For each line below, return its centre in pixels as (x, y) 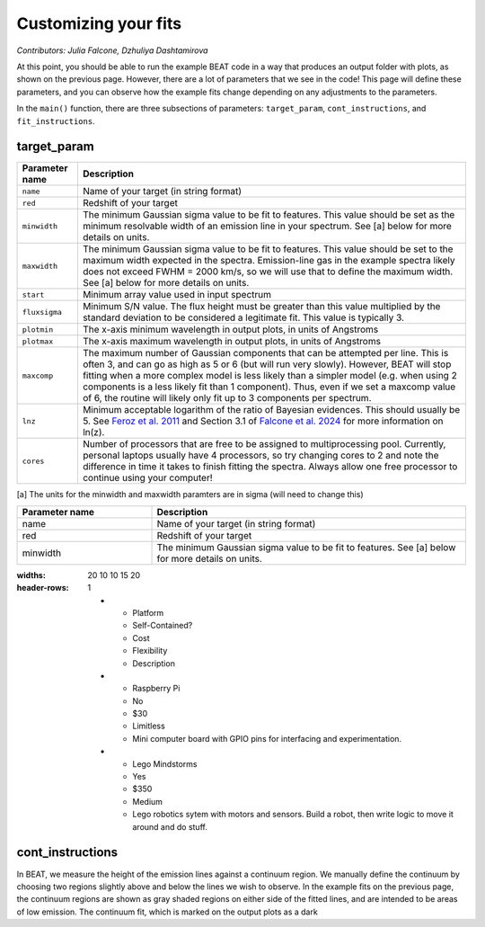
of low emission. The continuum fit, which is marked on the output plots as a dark (167, 912)
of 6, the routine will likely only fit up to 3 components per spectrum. (227, 398)
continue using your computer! (147, 478)
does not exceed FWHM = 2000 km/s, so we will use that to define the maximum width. (268, 272)
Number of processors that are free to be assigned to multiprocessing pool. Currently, (264, 444)
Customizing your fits (99, 23)
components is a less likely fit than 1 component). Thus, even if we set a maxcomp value (269, 387)
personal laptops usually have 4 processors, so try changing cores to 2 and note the (260, 456)
